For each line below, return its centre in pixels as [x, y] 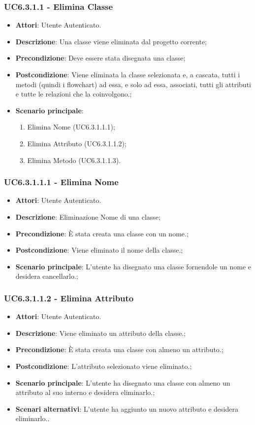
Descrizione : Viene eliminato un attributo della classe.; [101, 333]
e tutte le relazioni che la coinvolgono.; [74, 94]
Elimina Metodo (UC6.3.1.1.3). [74, 160]
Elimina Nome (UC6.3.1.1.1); [71, 127]
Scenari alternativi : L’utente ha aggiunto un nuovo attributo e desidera [127, 409]
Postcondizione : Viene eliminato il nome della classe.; [99, 250]
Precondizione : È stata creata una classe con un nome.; [102, 233]
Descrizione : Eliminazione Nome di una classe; [88, 216]
